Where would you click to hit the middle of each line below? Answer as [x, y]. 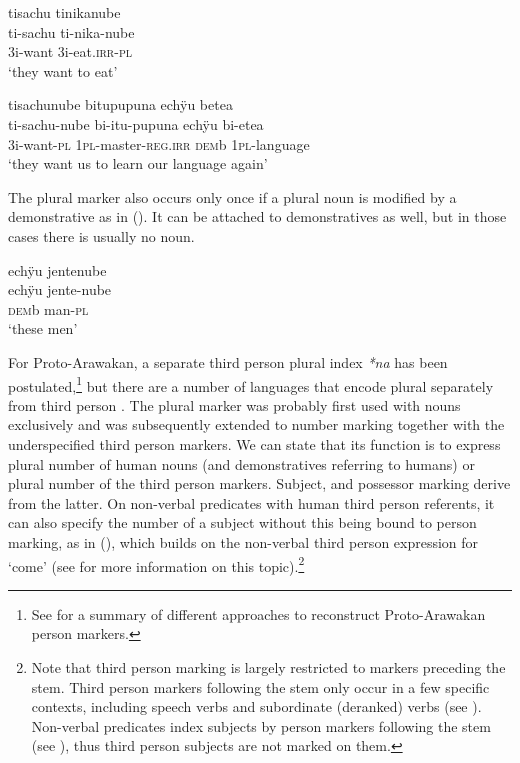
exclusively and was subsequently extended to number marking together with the [256, 424]
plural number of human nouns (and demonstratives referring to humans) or [241, 463]
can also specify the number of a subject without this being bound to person [242, 522]
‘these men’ [43, 328]
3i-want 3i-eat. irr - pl [70, 51]
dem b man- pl [48, 308]
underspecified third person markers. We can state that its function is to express [254, 443]
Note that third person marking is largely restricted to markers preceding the [268, 666]
